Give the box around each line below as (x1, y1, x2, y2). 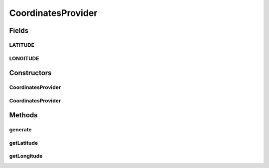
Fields (9, 26, 29, 35)
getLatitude (9, 139, 38, 146)
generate (9, 126, 32, 133)
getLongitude (9, 153, 43, 160)
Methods (9, 111, 38, 119)
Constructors (9, 69, 52, 77)
